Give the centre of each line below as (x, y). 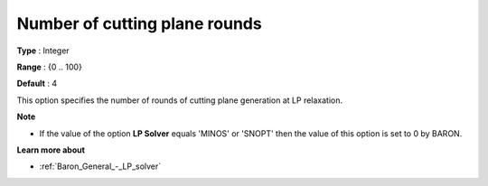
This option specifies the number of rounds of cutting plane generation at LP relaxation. (180, 100)
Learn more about (51, 150)
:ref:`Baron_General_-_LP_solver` (100, 166)
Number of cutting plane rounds (139, 23)
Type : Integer (43, 51)
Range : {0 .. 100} (50, 67)
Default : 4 (37, 84)
